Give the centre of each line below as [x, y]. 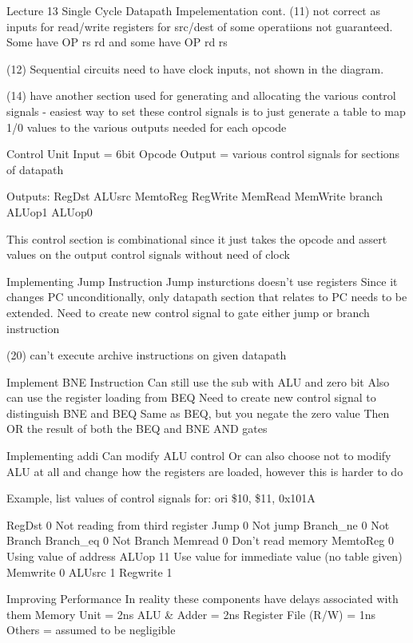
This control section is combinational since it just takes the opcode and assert [197, 238]
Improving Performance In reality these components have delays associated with [203, 599]
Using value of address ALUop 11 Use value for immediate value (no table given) [205, 556]
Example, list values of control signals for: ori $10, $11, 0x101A [161, 498]
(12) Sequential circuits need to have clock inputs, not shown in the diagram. [195, 68]
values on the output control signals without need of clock [148, 254]
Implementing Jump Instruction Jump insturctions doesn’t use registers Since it [202, 281]
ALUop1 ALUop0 [50, 211]
